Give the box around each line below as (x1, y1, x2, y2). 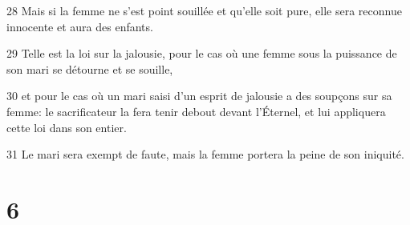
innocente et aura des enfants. (6, 18, 153, 34)
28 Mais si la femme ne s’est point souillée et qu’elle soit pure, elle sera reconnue (6, 2, 402, 18)
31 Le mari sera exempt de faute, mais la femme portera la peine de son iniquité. (6, 146, 404, 163)
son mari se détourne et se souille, (6, 60, 173, 77)
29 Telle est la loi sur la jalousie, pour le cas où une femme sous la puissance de (6, 45, 397, 62)
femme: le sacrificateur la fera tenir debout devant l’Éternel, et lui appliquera (6, 102, 386, 119)
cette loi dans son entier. (6, 119, 127, 135)
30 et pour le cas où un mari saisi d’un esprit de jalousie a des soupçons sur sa (6, 87, 392, 104)
